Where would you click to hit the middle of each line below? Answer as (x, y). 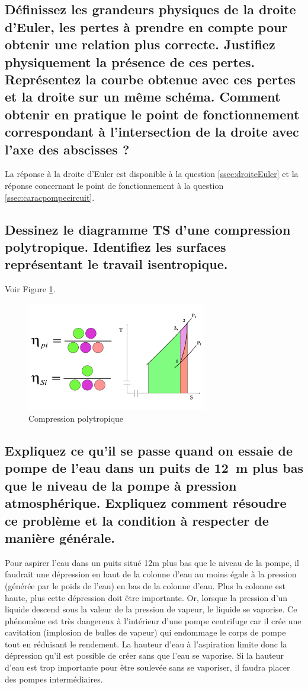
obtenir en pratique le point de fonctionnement (152, 114)
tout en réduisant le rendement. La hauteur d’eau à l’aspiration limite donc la (146, 644)
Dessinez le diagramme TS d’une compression (148, 229)
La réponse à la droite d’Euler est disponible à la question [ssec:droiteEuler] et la (152, 174)
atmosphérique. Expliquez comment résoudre (146, 503)
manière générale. (60, 537)
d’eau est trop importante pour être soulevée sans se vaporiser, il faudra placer (147, 667)
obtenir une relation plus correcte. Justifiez (140, 44)
